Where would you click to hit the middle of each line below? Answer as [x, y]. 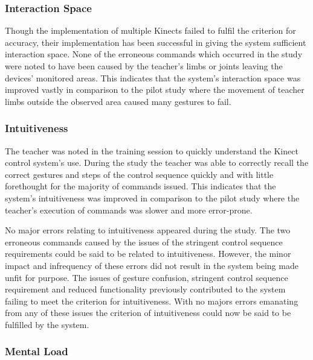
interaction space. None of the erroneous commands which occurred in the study [154, 54]
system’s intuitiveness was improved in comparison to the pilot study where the [152, 197]
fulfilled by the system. [47, 324]
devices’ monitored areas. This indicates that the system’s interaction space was [153, 77]
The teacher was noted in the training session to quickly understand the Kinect [152, 150]
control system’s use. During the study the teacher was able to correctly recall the [157, 163]
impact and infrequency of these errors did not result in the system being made [152, 265]
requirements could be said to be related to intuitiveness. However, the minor [148, 254]
